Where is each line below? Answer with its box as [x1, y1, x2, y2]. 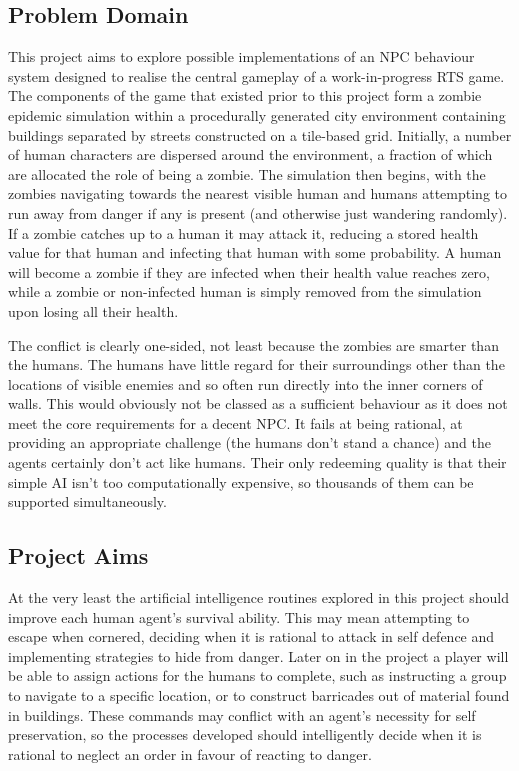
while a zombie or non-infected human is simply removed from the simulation [8, 281, 482, 302]
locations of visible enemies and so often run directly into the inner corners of [8, 373, 483, 394]
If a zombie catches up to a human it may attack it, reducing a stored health [8, 222, 479, 243]
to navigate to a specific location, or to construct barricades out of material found [8, 685, 510, 706]
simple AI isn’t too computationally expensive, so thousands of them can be [8, 471, 474, 492]
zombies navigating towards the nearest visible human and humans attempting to [8, 183, 508, 204]
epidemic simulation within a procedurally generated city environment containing [8, 104, 506, 125]
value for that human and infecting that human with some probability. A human [8, 242, 502, 263]
